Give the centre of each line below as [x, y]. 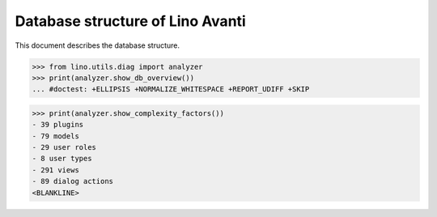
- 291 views [56, 170]
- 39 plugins [58, 125]
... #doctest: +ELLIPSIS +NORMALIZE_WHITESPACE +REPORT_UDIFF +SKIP [171, 89]
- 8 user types [62, 159]
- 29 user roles [64, 147]
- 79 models [56, 136]
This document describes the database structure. [98, 45]
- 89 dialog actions [72, 181]
